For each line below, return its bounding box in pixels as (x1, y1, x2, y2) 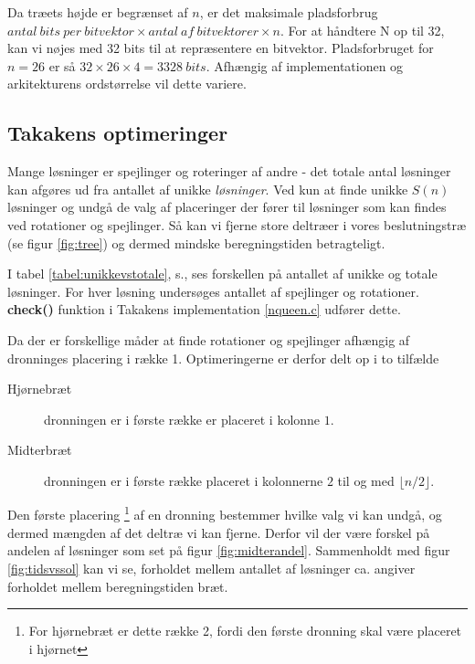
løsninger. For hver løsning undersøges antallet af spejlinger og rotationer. (7, 281, 419, 300)
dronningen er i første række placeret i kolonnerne (44, 470, 323, 490)
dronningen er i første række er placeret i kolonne (44, 409, 321, 428)
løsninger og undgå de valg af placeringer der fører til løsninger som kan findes (7, 197, 447, 216)
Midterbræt (7, 440, 72, 459)
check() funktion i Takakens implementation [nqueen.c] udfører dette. (7, 300, 401, 319)
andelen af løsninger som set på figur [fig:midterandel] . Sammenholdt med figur (7, 541, 450, 560)
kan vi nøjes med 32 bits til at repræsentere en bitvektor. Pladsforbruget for (7, 38, 434, 58)
